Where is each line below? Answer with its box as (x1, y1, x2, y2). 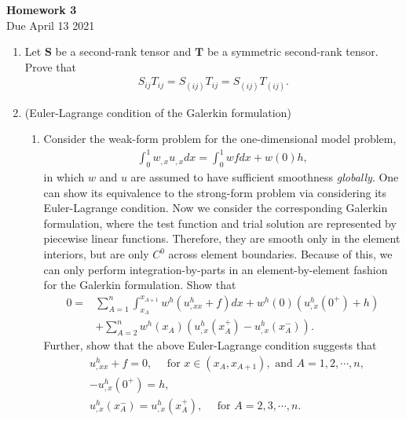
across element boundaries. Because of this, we (168, 246, 393, 262)
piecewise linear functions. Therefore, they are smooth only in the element (43, 230, 401, 247)
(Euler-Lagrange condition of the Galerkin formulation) (24, 104, 291, 120)
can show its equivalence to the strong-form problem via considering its (43, 184, 387, 200)
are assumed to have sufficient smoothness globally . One (130, 169, 399, 185)
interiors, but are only (43, 246, 149, 262)
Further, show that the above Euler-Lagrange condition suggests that (43, 337, 377, 353)
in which (43, 169, 85, 185)
